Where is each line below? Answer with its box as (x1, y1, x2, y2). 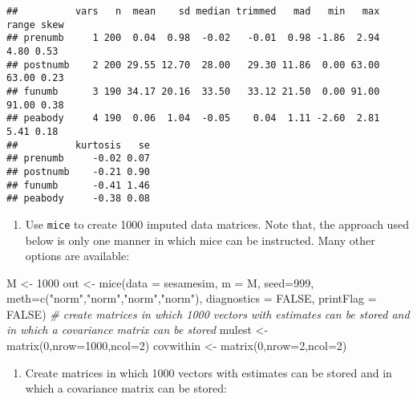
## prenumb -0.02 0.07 (6, 153, 150, 165)
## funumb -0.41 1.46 (6, 179, 150, 191)
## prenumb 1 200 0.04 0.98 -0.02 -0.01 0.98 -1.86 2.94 (6, 32, 380, 44)
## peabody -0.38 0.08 (6, 193, 150, 205)
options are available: (25, 247, 130, 264)
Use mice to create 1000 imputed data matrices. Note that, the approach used (25, 215, 409, 232)
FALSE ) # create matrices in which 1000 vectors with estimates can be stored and (6, 305, 410, 322)
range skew (6, 18, 64, 31)
